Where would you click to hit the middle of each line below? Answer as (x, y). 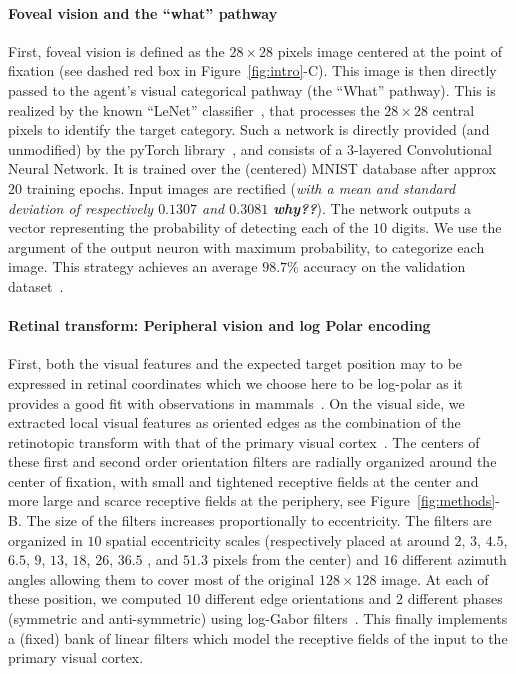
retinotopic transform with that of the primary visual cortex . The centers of (244, 441)
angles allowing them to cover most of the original (161, 578)
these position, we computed (95, 598)
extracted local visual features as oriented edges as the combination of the (234, 422)
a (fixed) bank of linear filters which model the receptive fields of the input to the (258, 637)
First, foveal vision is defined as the (116, 50)
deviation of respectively (81, 207)
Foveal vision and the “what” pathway (143, 12)
